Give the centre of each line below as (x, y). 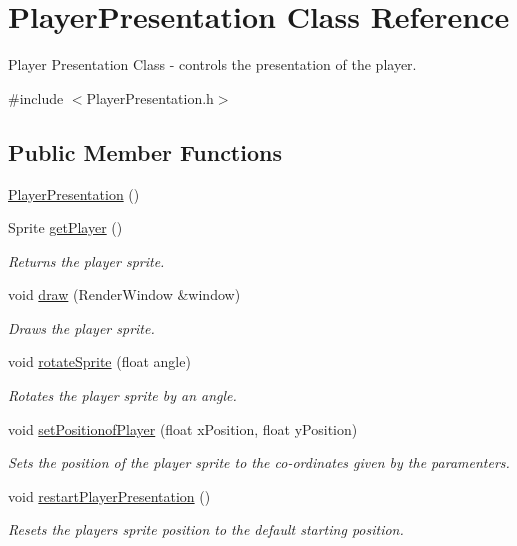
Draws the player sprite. (81, 327)
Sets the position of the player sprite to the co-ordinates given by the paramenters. (259, 462)
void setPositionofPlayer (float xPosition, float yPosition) (183, 428)
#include (36, 97)
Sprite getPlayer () (65, 227)
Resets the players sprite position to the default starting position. (206, 529)
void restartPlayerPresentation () (109, 495)
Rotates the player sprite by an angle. (122, 395)
